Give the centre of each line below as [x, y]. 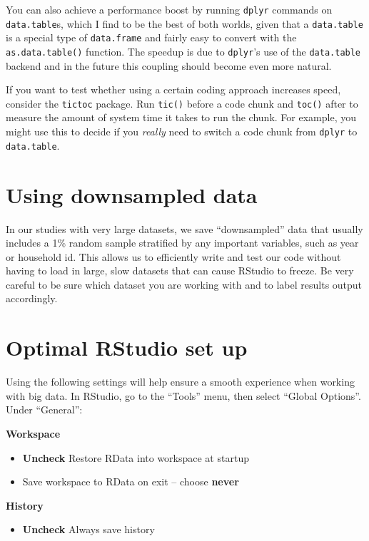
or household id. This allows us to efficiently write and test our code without [173, 256]
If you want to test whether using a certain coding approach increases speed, [173, 89]
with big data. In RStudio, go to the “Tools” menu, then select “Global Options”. [183, 395]
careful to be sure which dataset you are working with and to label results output [184, 284]
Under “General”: [44, 409]
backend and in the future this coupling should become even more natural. [169, 65]
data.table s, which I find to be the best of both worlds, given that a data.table [184, 23]
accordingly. [32, 298]
